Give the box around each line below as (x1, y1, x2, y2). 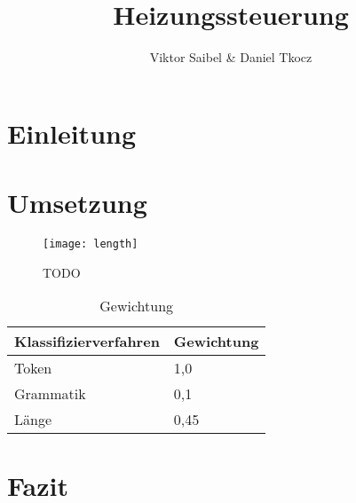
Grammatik (14, 383, 86, 405)
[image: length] (43, 238, 138, 251)
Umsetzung (7, 185, 147, 221)
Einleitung (7, 114, 137, 151)
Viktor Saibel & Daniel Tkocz (149, 48, 312, 67)
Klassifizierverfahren (14, 331, 160, 352)
